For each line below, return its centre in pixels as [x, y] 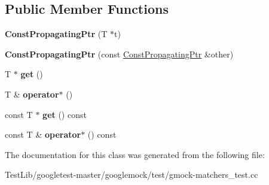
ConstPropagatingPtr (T [56, 34]
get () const [65, 114]
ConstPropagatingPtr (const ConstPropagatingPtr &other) [119, 54]
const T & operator [43, 134]
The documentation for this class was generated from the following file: [135, 154]
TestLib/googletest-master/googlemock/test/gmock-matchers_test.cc [132, 175]
